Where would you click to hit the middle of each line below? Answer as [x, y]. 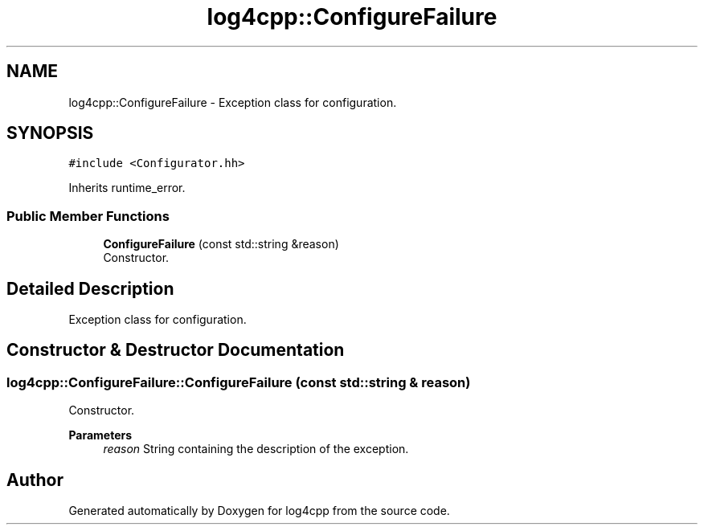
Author [35, 480]
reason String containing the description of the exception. [256, 449]
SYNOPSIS [50, 133]
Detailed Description [90, 288]
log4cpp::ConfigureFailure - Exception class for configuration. [233, 102]
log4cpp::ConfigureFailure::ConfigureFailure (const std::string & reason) [239, 382]
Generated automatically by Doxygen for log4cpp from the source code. [259, 511]
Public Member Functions [88, 216]
